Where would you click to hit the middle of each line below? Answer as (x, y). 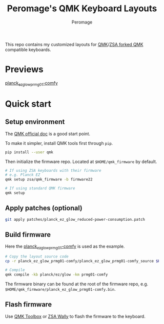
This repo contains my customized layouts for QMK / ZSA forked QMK (74, 44)
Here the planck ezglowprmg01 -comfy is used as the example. (65, 247)
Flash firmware (29, 305)
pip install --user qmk (29, 152)
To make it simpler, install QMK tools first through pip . (59, 143)
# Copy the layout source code (37, 257)
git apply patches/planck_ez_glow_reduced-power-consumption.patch (75, 219)
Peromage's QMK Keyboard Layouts (82, 9)
